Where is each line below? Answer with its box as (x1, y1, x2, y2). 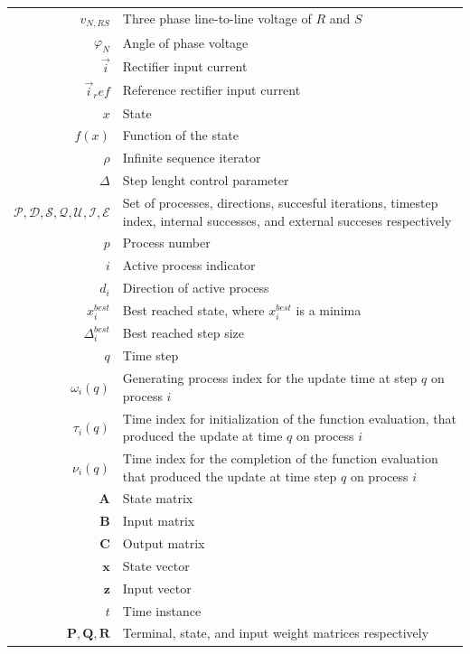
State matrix (122, 489, 193, 508)
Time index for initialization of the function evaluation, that (122, 408, 456, 427)
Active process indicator (122, 256, 256, 275)
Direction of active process (122, 278, 269, 297)
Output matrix (122, 534, 205, 553)
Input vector (122, 578, 192, 597)
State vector (122, 556, 190, 575)
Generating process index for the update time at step (122, 369, 418, 388)
